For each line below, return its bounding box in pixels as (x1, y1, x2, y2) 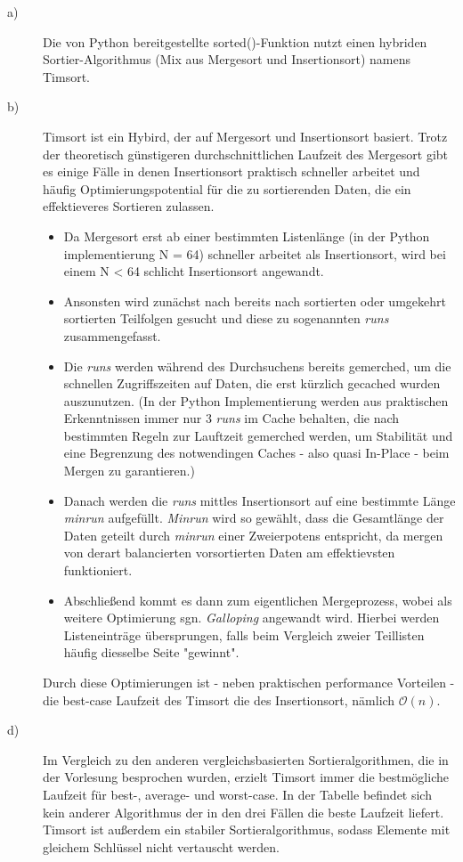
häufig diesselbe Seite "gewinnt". (63, 643, 240, 662)
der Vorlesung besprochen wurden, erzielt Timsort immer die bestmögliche (43, 768, 449, 786)
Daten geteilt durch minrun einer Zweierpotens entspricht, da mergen (63, 525, 443, 544)
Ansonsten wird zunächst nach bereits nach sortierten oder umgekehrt (63, 291, 446, 310)
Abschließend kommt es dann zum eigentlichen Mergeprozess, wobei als (63, 590, 452, 609)
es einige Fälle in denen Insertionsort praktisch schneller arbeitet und (43, 162, 420, 181)
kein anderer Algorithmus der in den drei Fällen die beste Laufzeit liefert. (43, 802, 444, 821)
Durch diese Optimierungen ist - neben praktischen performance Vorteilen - (43, 673, 455, 691)
